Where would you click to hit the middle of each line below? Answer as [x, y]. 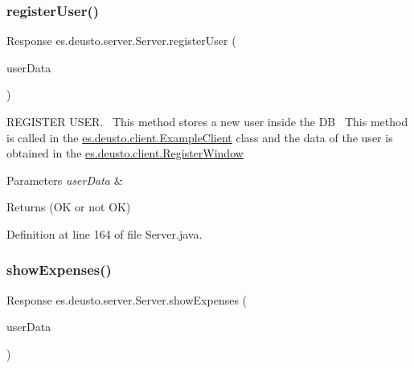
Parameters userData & [65, 180]
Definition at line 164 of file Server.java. [105, 233]
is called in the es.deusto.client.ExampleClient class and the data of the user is [200, 137]
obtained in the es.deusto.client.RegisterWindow [125, 153]
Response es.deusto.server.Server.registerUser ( [121, 41]
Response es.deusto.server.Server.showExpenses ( [127, 299]
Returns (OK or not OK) [69, 207]
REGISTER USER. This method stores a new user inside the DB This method [207, 121]
